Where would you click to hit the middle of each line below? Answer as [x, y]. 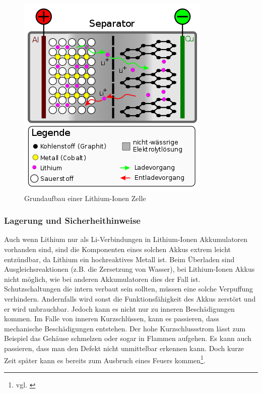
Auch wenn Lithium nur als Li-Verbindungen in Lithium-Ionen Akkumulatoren [126, 239]
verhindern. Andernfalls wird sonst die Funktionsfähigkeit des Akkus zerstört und [130, 298]
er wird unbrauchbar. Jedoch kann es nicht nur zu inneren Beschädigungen [119, 308]
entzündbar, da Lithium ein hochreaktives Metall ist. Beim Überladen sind [119, 259]
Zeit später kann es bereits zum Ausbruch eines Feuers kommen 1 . [105, 359]
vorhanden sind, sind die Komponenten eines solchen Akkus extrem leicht [118, 249]
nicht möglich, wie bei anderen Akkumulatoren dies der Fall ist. [102, 279]
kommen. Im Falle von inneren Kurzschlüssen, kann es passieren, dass [112, 318]
